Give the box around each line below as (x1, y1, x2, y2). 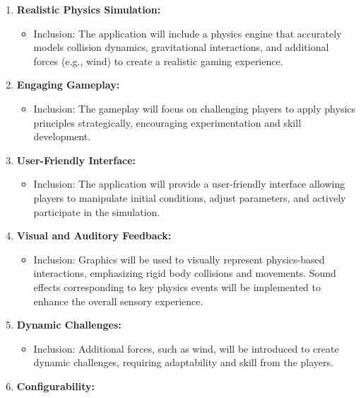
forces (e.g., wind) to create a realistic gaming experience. (33, 53, 283, 68)
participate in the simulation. (33, 204, 160, 219)
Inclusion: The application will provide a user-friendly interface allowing (33, 176, 345, 191)
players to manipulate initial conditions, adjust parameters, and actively (33, 190, 346, 205)
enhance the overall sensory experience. (33, 293, 203, 308)
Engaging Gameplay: (16, 77, 120, 92)
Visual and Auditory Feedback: (16, 228, 172, 243)
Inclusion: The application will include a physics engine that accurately (33, 25, 342, 40)
